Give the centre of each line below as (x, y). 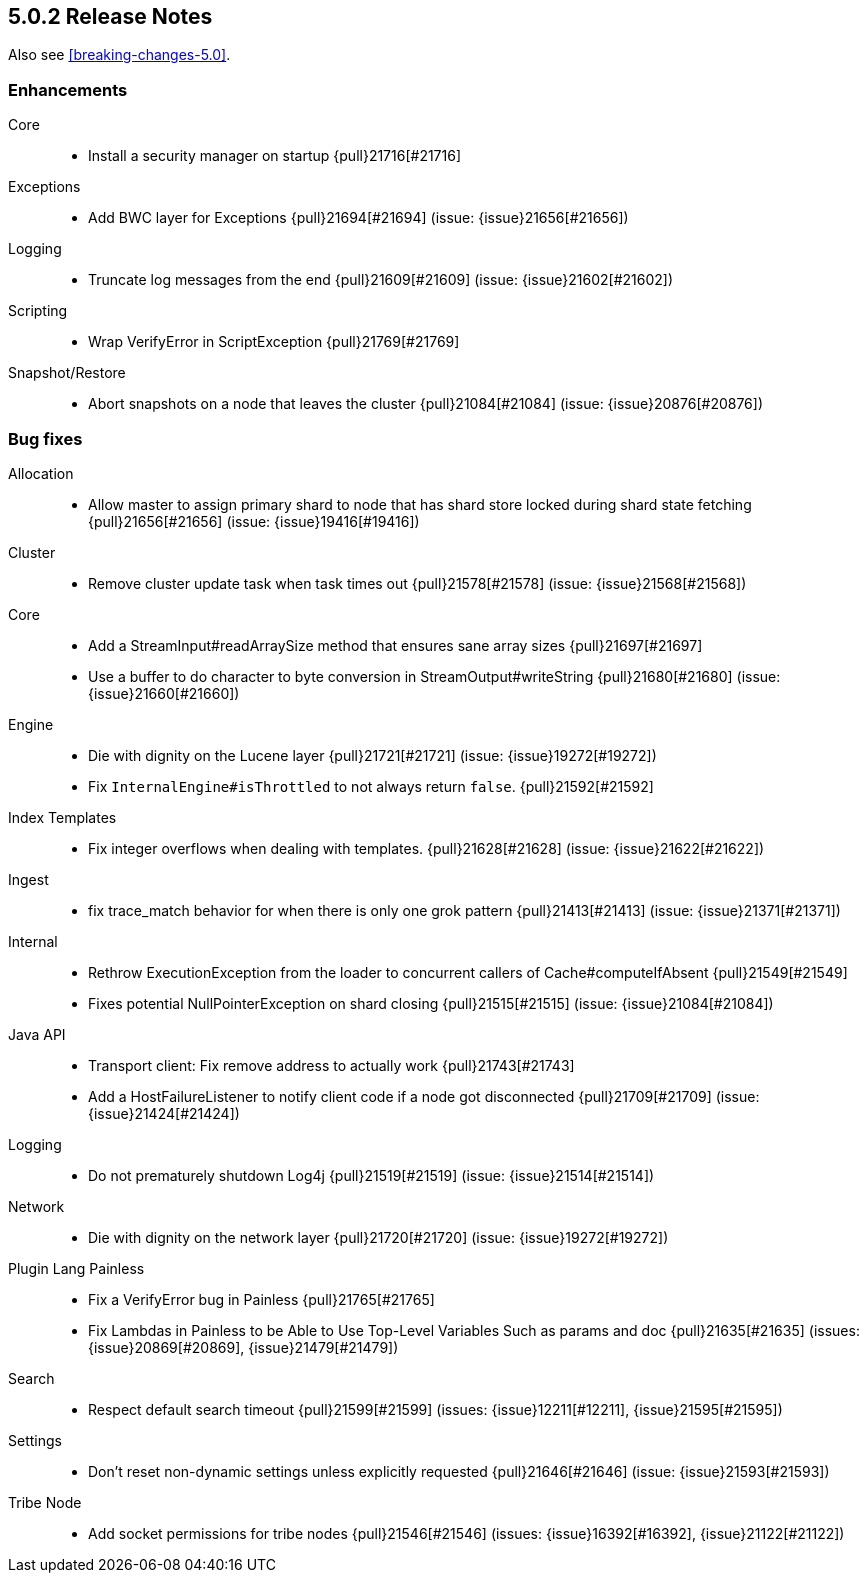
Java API (37, 1034)
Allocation (41, 473)
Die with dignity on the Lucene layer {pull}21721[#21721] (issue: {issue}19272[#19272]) (372, 755)
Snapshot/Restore (67, 373)
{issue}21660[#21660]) (164, 693)
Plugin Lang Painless (76, 1268)
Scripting (38, 311)
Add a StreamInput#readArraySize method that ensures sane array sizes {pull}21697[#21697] (395, 645)
